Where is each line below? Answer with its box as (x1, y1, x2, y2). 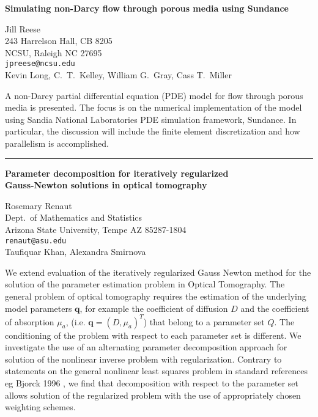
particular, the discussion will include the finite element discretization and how (5, 125, 300, 138)
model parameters (5, 301, 72, 314)
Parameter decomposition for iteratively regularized (5, 166, 229, 179)
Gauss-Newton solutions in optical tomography (5, 179, 207, 191)
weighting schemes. (5, 400, 76, 413)
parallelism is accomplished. (5, 137, 109, 149)
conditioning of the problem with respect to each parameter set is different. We (5, 328, 301, 341)
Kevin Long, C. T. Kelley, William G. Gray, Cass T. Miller (5, 68, 232, 81)
